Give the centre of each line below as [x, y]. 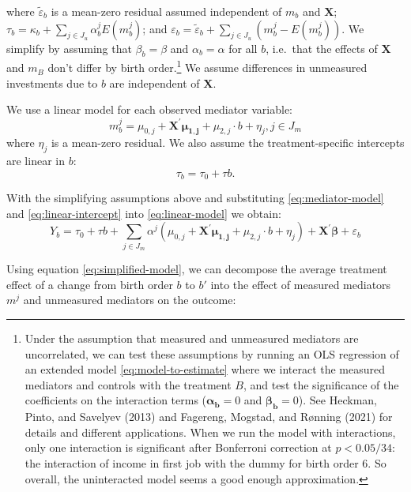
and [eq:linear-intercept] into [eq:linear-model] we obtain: [144, 213]
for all [243, 48]
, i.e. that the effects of [322, 48]
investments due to [52, 83]
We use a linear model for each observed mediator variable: [149, 109]
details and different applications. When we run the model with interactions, [210, 432]
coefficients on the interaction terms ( [116, 400]
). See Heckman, [337, 400]
